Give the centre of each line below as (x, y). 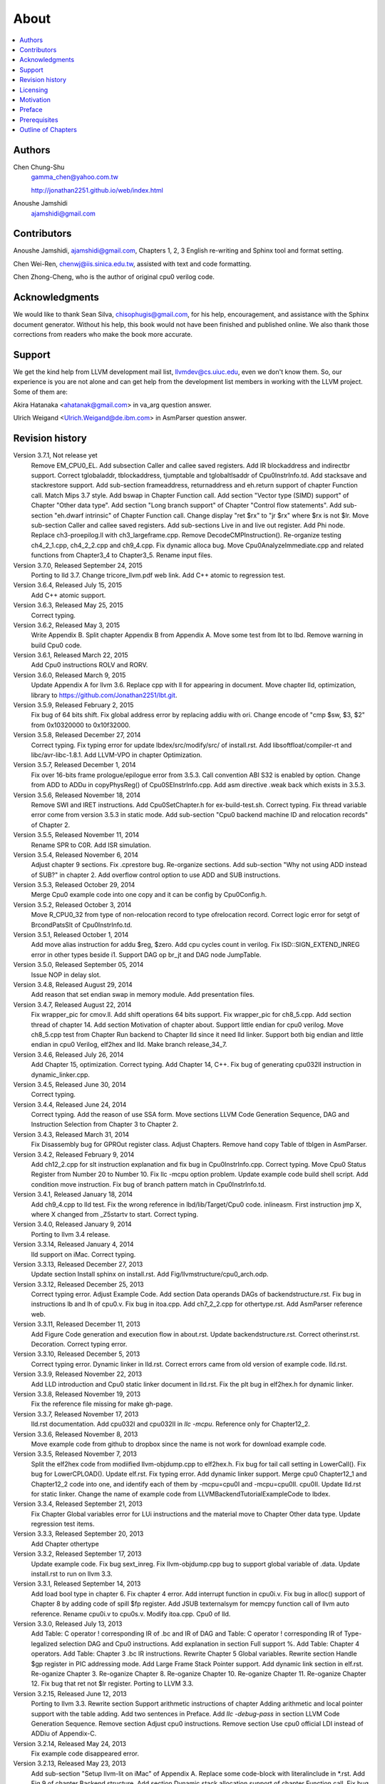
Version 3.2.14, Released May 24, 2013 (70, 1743)
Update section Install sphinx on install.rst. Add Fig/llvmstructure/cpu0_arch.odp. (150, 1274)
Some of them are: (40, 392)
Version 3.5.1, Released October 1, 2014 (71, 935)
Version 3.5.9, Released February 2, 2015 (73, 705)
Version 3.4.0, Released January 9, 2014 (72, 1225)
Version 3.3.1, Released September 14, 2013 (77, 1583)
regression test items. (63, 1524)
